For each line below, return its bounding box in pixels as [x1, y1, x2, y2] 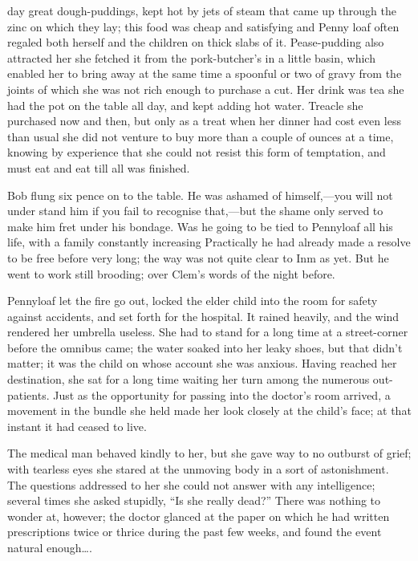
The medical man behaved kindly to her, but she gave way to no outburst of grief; [7, 445, 412, 461]
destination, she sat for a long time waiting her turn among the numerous [7, 371, 370, 388]
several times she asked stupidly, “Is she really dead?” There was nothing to [7, 492, 381, 509]
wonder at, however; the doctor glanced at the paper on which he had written [7, 507, 390, 524]
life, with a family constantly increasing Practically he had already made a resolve [7, 234, 411, 250]
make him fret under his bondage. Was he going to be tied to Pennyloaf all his [7, 217, 393, 234]
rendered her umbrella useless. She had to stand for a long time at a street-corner [7, 323, 408, 340]
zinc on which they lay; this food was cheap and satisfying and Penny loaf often [7, 18, 400, 35]
